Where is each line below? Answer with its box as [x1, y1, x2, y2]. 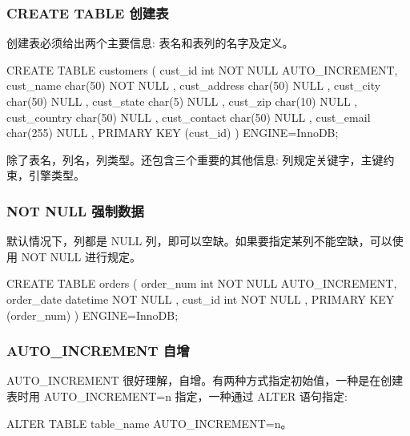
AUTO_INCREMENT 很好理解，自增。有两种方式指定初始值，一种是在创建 [6, 372, 404, 389]
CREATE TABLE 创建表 [6, 2, 169, 22]
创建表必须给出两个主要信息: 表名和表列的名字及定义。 [6, 34, 294, 51]
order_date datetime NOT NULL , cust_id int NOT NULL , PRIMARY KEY [6, 290, 395, 307]
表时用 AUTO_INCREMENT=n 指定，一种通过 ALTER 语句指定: [6, 387, 348, 404]
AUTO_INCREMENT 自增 [6, 341, 190, 361]
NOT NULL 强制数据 [6, 200, 144, 220]
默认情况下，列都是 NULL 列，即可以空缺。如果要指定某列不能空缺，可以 [6, 232, 392, 249]
